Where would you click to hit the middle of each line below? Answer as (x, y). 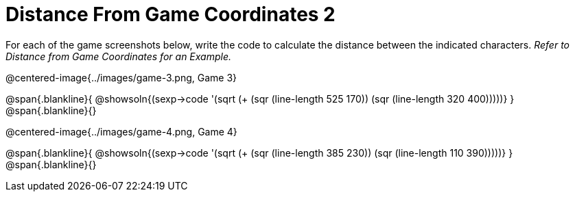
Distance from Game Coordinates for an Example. (119, 56)
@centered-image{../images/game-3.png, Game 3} (121, 77)
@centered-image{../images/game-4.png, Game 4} (121, 131)
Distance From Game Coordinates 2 (171, 14)
